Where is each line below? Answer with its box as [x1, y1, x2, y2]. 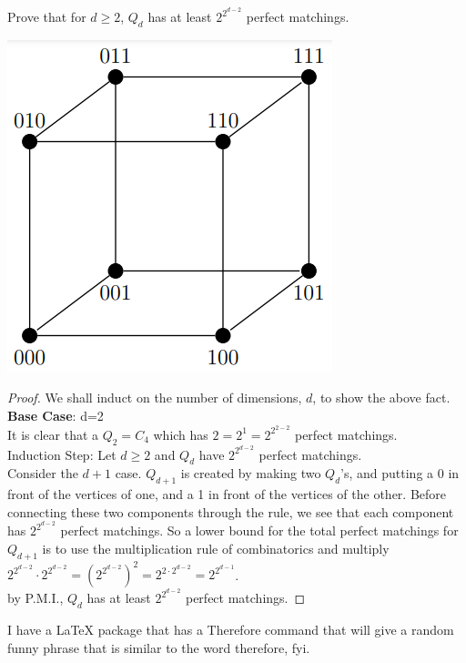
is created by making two [180, 464, 321, 483]
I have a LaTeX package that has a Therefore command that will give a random [7, 620, 454, 639]
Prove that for [7, 7, 86, 26]
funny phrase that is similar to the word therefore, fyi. [7, 637, 310, 657]
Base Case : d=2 [7, 406, 104, 425]
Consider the [7, 464, 78, 483]
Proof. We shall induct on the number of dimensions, [7, 388, 302, 407]
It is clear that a [7, 424, 99, 444]
